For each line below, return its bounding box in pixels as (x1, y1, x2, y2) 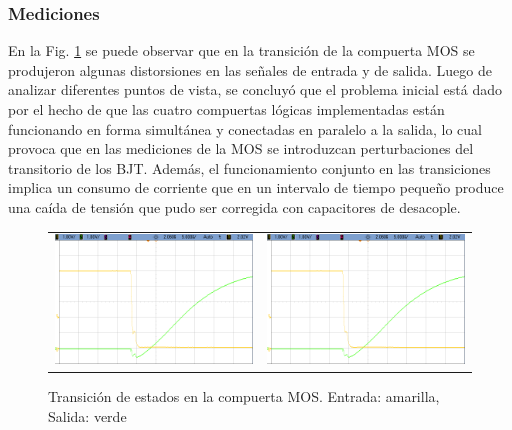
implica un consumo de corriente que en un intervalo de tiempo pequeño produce (8, 177, 504, 198)
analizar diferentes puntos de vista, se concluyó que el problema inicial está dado (8, 79, 502, 100)
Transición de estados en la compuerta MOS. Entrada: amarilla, (48, 386, 440, 407)
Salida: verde (48, 405, 127, 426)
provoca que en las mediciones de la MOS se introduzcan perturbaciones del (8, 138, 474, 159)
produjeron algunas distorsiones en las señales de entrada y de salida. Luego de (8, 59, 492, 80)
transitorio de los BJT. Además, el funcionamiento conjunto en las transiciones (8, 157, 491, 178)
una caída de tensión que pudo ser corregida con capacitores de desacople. (8, 196, 461, 217)
